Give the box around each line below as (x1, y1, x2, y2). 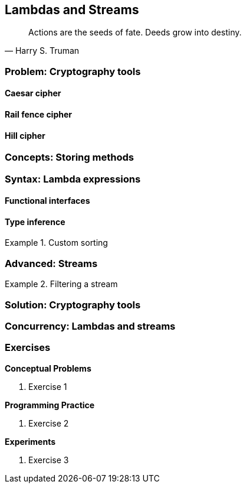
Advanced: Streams (5, 257, 98, 269)
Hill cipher (5, 130, 45, 141)
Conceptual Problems (5, 363, 91, 373)
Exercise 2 (28, 418, 69, 428)
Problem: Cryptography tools (5, 65, 141, 77)
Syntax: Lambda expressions (5, 173, 141, 185)
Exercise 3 (28, 454, 69, 465)
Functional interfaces (5, 196, 90, 206)
